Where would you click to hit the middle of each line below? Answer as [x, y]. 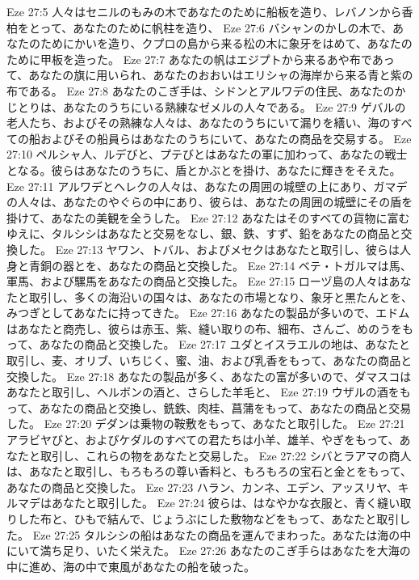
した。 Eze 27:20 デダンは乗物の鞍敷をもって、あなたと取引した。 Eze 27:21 [206, 423]
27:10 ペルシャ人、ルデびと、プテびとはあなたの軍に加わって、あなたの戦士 [207, 154]
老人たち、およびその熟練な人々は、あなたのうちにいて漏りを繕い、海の [199, 123]
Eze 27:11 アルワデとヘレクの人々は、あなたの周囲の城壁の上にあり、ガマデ [207, 186]
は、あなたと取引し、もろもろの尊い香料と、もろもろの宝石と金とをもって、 [209, 471]
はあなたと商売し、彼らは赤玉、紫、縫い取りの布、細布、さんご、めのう [199, 328]
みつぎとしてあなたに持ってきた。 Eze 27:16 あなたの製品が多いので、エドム [208, 313]
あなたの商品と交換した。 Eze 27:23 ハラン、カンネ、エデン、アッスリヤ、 [202, 487]
